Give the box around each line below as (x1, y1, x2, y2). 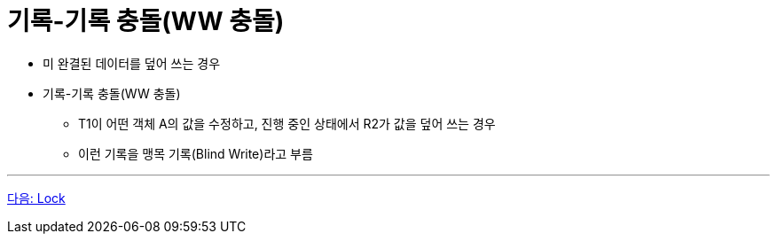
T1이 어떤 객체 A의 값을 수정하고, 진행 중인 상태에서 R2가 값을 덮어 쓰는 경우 (78, 115, 496, 131)
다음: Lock (7, 190, 66, 206)
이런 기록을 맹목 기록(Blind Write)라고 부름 (78, 145, 313, 161)
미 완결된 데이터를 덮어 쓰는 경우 (43, 55, 221, 71)
